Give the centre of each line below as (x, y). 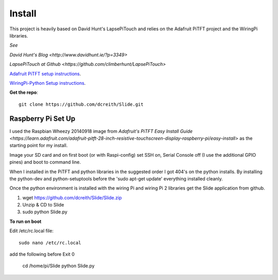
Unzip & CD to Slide (43, 205)
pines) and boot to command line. (45, 162)
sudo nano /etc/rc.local (50, 242)
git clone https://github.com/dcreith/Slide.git (81, 104)
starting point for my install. (39, 145)
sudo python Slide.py (45, 212)
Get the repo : (24, 92)
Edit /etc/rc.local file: (31, 231)
